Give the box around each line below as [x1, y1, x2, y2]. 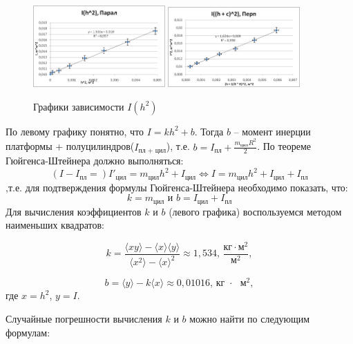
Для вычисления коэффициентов [6, 204, 142, 218]
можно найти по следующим [189, 312, 310, 326]
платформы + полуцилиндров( [6, 139, 135, 153]
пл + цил [138, 147, 166, 155]
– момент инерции [233, 124, 311, 138]
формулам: [6, 325, 50, 339]
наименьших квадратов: [6, 218, 104, 232]
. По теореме [257, 139, 312, 153]
